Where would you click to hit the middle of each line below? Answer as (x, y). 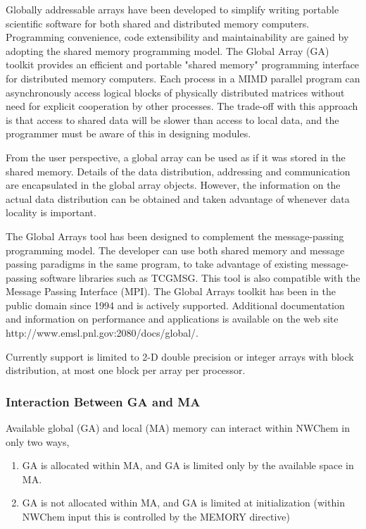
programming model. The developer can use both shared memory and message (175, 250)
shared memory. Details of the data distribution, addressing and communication (178, 171)
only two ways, (38, 441)
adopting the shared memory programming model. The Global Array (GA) (168, 50)
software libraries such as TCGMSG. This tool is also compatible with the (200, 277)
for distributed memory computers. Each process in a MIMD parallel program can (183, 78)
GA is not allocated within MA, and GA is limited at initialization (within (183, 503)
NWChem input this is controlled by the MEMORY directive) (156, 517)
